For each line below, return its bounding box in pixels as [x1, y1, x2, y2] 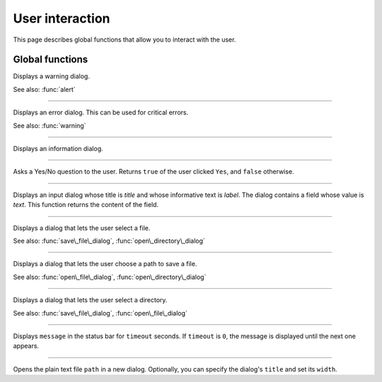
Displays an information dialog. [13, 145, 104, 153]
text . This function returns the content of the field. [13, 201, 159, 209]
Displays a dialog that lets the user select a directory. [13, 296, 168, 304]
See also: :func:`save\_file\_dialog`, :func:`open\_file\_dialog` [13, 309, 187, 317]
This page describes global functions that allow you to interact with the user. [13, 35, 236, 44]
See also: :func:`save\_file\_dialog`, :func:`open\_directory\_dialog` [13, 237, 205, 245]
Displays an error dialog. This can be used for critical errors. [13, 108, 189, 117]
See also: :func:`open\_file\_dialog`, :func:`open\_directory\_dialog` [13, 273, 207, 281]
